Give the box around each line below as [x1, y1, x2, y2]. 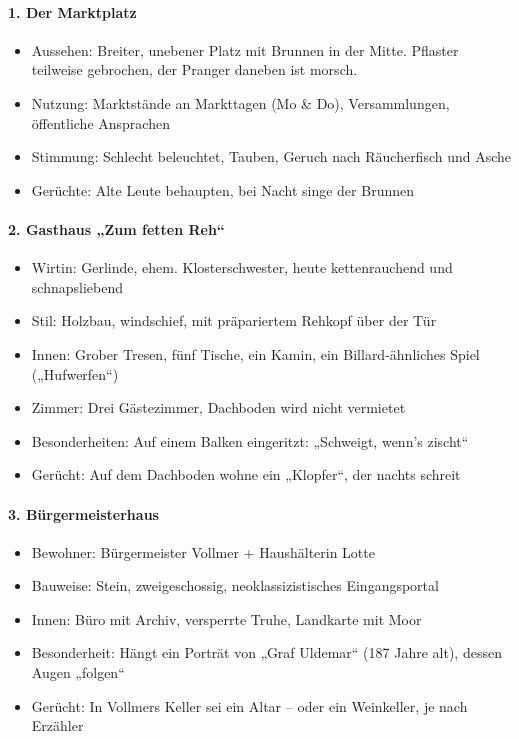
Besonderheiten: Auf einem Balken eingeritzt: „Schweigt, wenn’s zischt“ [31, 430, 469, 451]
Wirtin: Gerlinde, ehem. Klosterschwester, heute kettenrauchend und [31, 257, 453, 278]
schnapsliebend [31, 276, 123, 297]
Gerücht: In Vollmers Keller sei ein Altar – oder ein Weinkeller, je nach [31, 695, 468, 716]
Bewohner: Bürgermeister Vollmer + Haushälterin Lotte [31, 541, 375, 562]
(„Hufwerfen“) [31, 363, 119, 384]
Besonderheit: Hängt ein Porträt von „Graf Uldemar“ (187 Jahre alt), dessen [31, 642, 502, 663]
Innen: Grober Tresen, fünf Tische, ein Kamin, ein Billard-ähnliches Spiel [31, 343, 480, 364]
